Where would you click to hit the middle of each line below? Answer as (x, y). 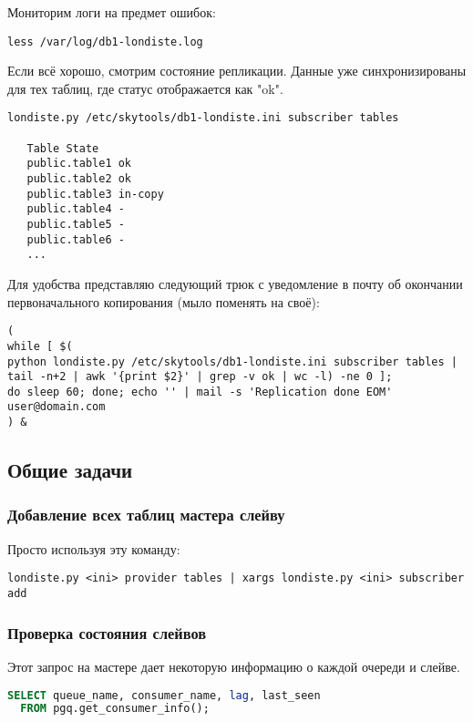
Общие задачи (70, 470)
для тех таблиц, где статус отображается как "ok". (145, 88)
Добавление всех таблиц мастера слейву (146, 515)
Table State (63, 148)
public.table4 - (76, 209)
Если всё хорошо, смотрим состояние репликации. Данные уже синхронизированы (237, 71)
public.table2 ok (79, 179)
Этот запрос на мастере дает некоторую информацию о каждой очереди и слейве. (234, 666)
